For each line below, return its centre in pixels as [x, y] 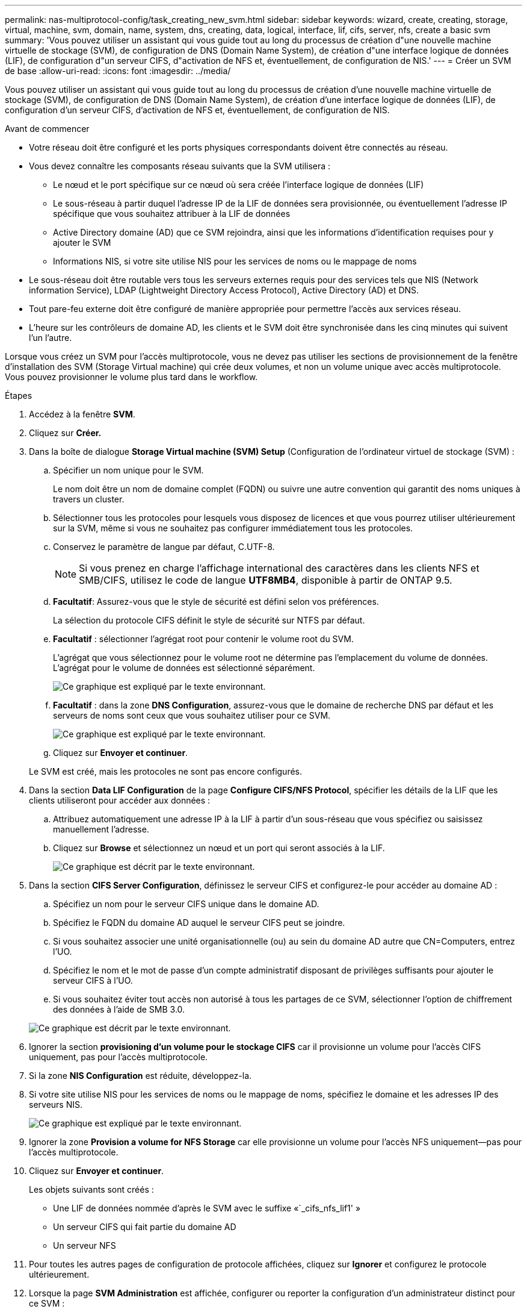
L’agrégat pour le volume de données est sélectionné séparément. [184, 668]
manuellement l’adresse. [101, 829]
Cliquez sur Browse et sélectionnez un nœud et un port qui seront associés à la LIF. [219, 848]
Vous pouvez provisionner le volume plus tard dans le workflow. [131, 377]
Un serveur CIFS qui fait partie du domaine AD [145, 1227]
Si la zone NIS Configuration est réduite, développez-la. [140, 1076]
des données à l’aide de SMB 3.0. [119, 1009]
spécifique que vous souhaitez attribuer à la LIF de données [172, 214]
